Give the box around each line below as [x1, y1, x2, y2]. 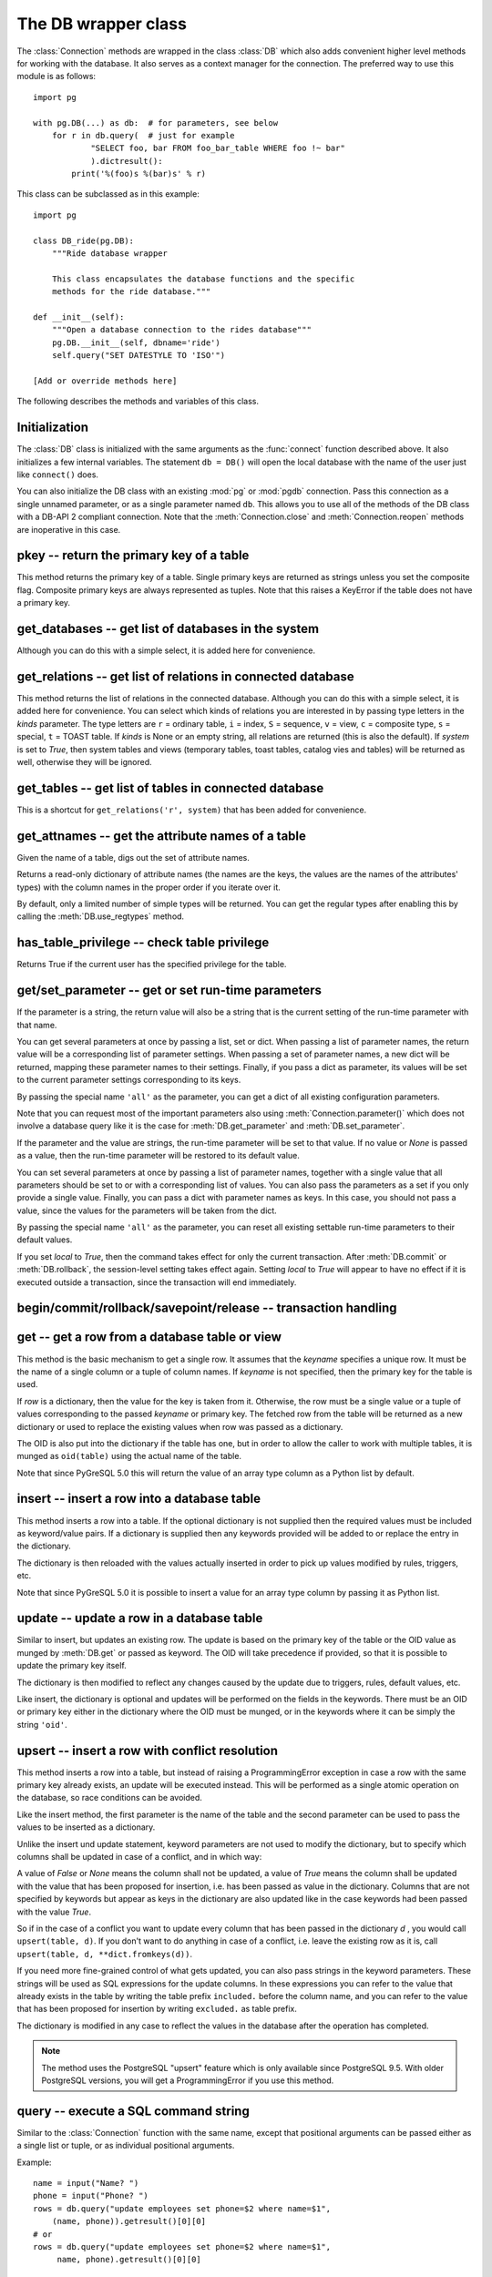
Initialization [16, 420, 89, 435]
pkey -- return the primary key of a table [16, 547, 250, 564]
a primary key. [16, 597, 71, 608]
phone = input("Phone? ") [33, 2190, 149, 2201]
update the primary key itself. [16, 1660, 127, 1671]
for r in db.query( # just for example [51, 130, 236, 140]
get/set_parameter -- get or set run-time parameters [16, 983, 323, 998]
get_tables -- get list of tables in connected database [16, 780, 324, 796]
